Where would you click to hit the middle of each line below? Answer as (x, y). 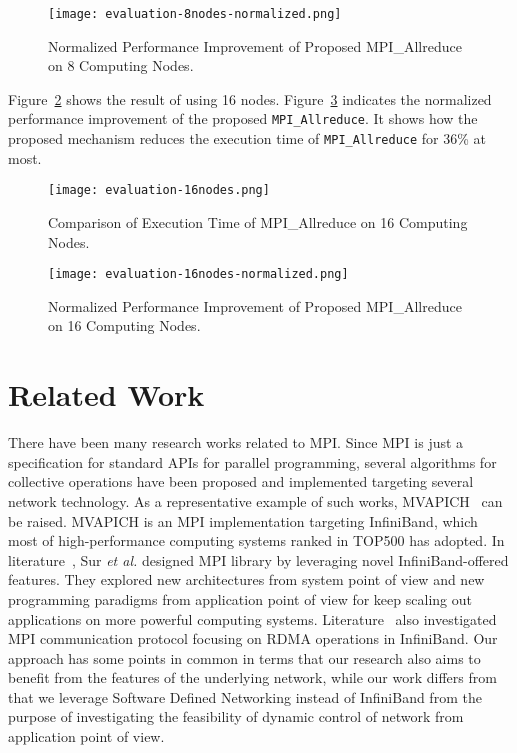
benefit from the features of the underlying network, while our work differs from (252, 677)
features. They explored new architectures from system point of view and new (246, 579)
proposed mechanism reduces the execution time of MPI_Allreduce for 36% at (247, 138)
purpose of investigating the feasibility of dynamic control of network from (236, 716)
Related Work (106, 394)
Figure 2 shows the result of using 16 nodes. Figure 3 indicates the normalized (250, 98)
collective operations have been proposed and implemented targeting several (241, 481)
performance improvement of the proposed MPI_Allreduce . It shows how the (243, 118)
